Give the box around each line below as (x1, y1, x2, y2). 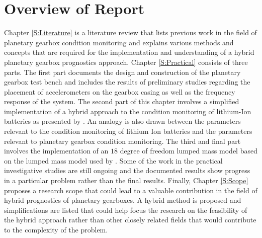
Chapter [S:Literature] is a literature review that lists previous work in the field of (4, 27, 257, 38)
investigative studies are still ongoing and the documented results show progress (4, 165, 250, 176)
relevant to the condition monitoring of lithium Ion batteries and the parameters (4, 126, 252, 136)
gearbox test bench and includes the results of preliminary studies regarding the (4, 76, 250, 87)
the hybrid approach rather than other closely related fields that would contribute (4, 214, 256, 225)
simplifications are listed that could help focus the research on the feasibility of (4, 204, 247, 215)
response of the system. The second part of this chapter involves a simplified (4, 96, 239, 107)
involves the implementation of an (4, 145, 109, 156)
